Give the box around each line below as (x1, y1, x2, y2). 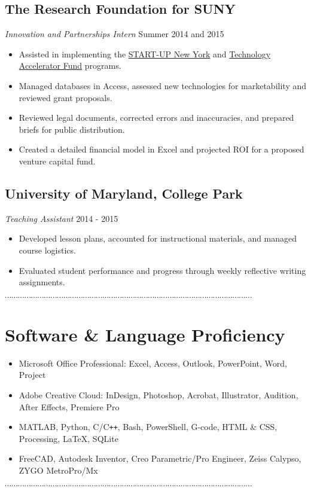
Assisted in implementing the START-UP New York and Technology (19, 47, 271, 60)
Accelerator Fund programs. (19, 59, 121, 72)
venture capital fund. (19, 154, 96, 167)
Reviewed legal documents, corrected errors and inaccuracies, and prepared (19, 111, 294, 124)
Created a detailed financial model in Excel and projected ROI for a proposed (19, 143, 304, 155)
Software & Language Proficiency (5, 322, 285, 346)
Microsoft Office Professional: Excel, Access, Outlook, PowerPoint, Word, (19, 356, 287, 369)
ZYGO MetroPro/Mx (19, 464, 98, 477)
